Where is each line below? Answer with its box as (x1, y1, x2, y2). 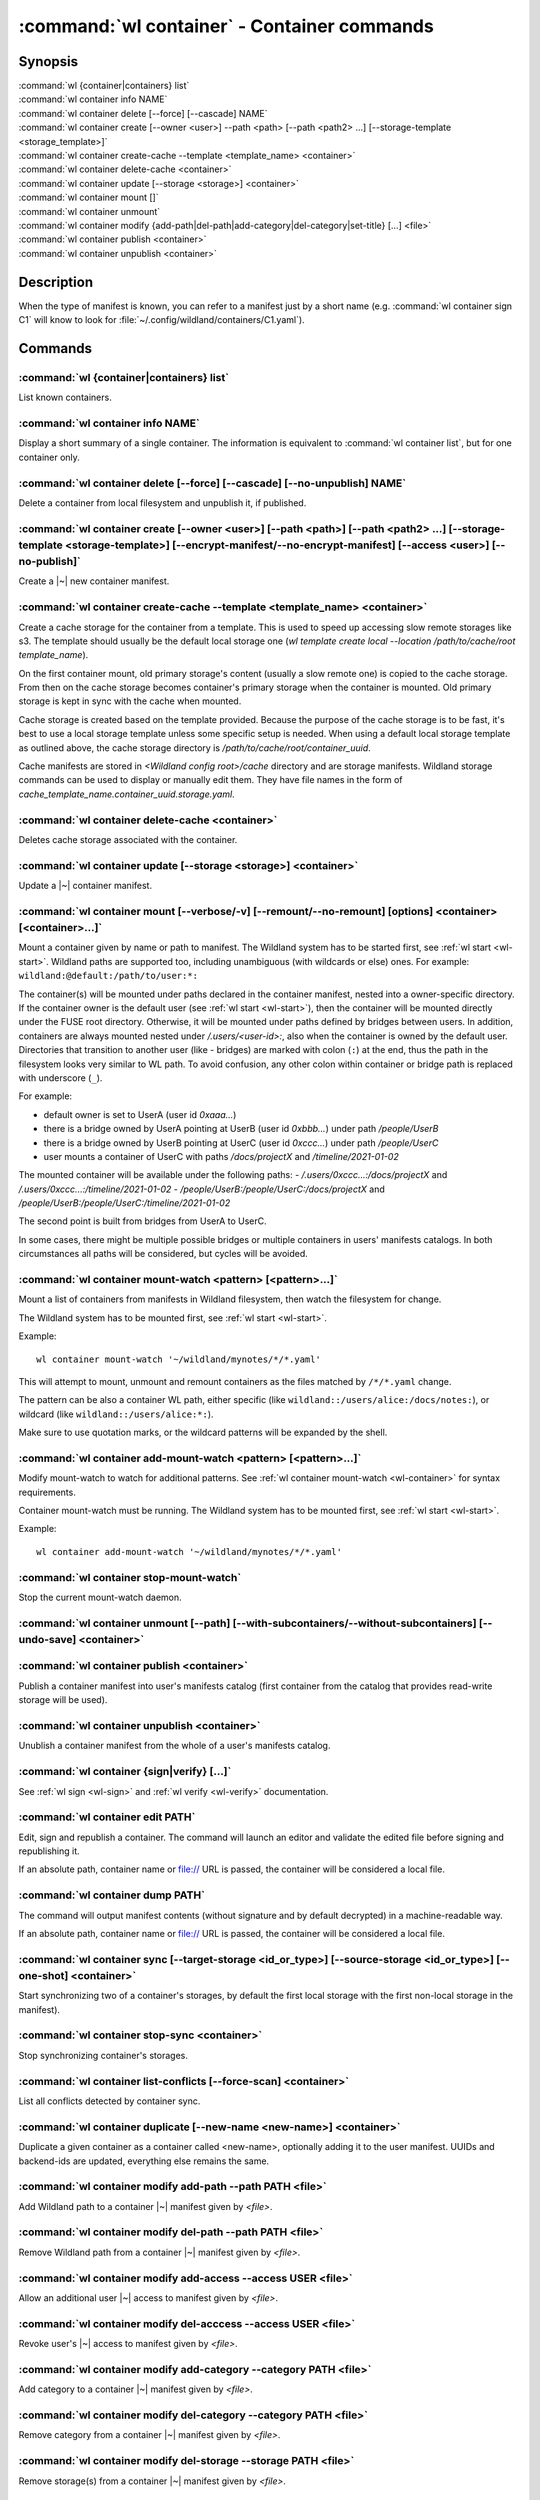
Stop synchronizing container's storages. (18, 2049, 189, 2061)
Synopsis (18, 53, 79, 70)
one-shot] (18, 1968, 69, 1982)
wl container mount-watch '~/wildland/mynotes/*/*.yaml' (36, 1353, 322, 1365)
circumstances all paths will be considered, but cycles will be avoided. (18, 1248, 309, 1260)
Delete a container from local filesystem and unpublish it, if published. (18, 496, 307, 509)
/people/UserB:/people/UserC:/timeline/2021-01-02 (18, 1197, 231, 1209)
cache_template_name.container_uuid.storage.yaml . (18, 788, 235, 800)
